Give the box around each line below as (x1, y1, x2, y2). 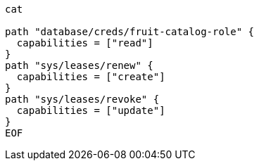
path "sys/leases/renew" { (5, 60, 153, 71)
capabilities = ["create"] (16, 71, 165, 82)
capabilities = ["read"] (16, 37, 153, 49)
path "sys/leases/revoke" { (5, 94, 160, 105)
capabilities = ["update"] (16, 105, 165, 116)
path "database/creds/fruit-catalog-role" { (5, 26, 255, 37)
